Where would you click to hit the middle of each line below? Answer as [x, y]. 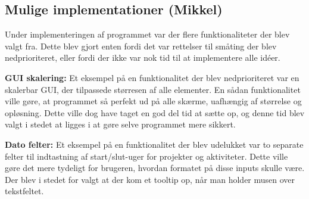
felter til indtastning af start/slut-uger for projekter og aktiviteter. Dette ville [146, 156]
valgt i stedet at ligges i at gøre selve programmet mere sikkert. [120, 124]
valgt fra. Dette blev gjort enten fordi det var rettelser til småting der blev [141, 46]
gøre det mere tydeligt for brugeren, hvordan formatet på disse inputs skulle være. [155, 168]
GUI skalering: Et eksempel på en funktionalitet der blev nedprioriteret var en [152, 77]
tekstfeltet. [24, 191]
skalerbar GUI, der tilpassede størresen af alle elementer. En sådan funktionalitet [153, 89]
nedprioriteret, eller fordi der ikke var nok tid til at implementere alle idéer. [143, 57]
